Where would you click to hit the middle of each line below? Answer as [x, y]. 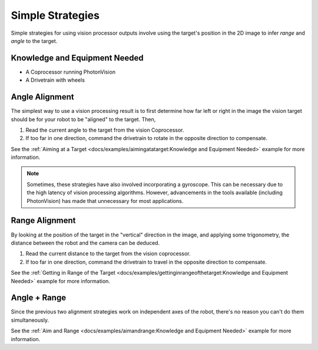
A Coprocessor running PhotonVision [71, 72]
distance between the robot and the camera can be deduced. [85, 243]
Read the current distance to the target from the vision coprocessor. [108, 254]
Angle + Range [39, 298]
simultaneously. [30, 320]
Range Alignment [43, 221]
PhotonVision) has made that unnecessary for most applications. [105, 201]
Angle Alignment [43, 97]
